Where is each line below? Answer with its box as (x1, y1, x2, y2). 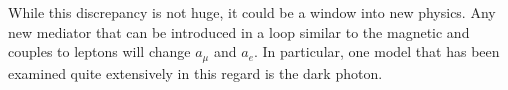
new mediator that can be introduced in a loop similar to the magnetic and (8, 21, 470, 42)
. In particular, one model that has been (253, 41, 500, 62)
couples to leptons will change (8, 41, 191, 62)
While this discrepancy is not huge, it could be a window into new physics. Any (8, 2, 496, 22)
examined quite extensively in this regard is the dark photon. (8, 62, 383, 83)
